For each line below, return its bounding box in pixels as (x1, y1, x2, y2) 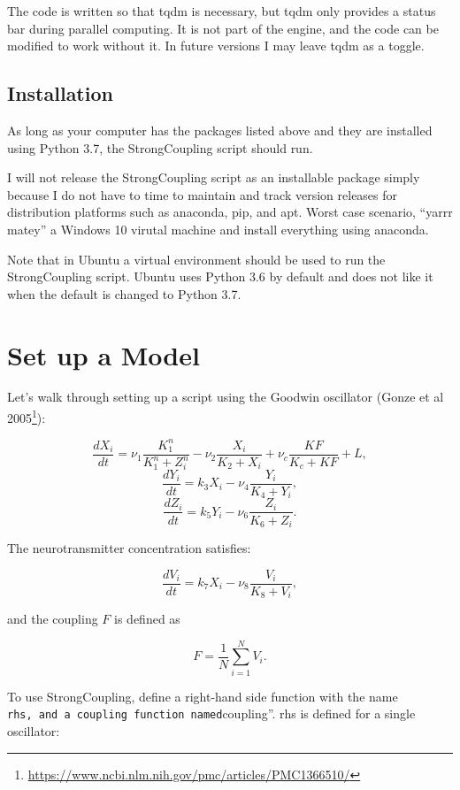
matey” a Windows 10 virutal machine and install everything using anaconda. (7, 219, 429, 238)
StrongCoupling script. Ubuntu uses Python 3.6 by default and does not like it (7, 267, 433, 286)
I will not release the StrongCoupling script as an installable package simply (7, 168, 420, 187)
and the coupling (7, 610, 98, 628)
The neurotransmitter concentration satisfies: (7, 538, 251, 556)
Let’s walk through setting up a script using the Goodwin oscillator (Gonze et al (7, 387, 444, 406)
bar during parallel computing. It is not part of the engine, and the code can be (7, 19, 439, 37)
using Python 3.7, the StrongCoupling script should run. (7, 138, 313, 157)
